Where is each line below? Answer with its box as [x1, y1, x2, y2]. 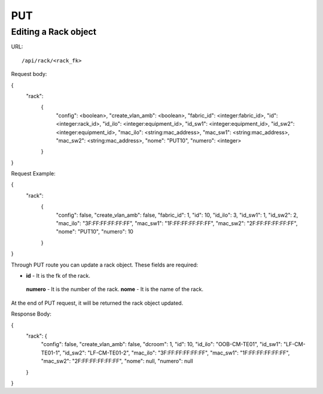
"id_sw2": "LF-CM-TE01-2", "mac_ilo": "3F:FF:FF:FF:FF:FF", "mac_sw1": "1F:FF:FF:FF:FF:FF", [62, 349, 290, 356]
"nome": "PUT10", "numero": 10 [56, 228, 134, 235]
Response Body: [11, 310, 52, 317]
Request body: [11, 71, 47, 78]
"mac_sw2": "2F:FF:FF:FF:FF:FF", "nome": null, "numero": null [41, 357, 194, 365]
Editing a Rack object [11, 26, 97, 37]
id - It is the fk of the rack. [26, 272, 91, 279]
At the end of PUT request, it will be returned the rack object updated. [11, 299, 184, 307]
